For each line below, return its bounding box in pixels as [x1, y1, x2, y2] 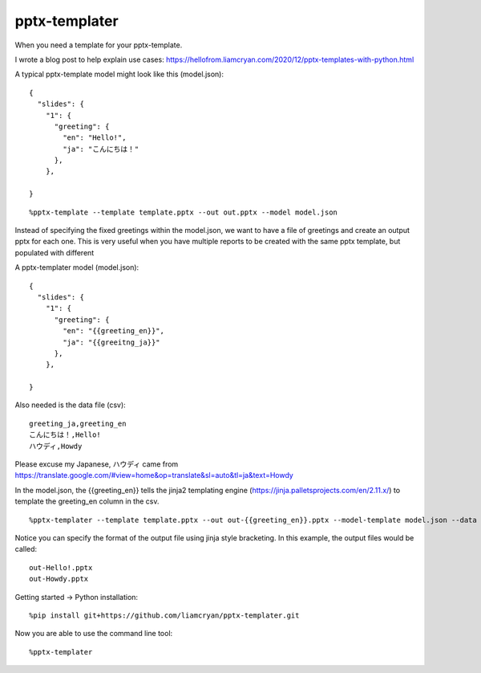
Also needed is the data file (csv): [14, 400, 126, 410]
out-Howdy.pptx [29, 574, 89, 584]
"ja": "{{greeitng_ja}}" [63, 337, 160, 347]
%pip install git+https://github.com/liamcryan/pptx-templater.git [29, 610, 300, 620]
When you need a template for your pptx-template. [14, 40, 183, 50]
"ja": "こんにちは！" [63, 145, 139, 153]
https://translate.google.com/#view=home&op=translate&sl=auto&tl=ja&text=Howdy [14, 471, 294, 480]
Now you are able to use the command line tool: [14, 629, 173, 638]
